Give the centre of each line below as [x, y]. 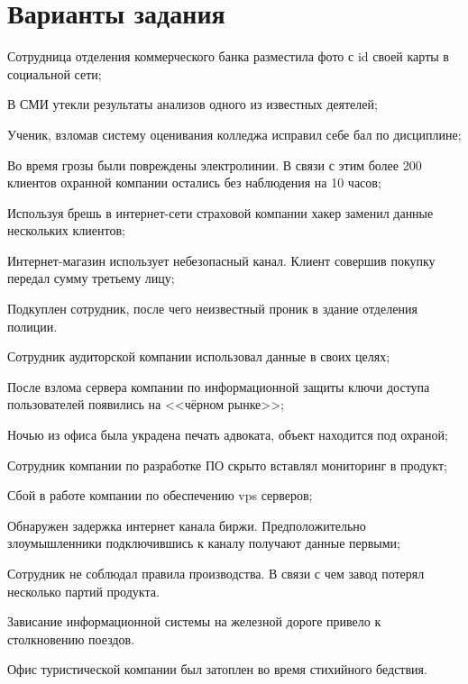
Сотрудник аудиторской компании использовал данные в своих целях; [199, 356]
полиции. [32, 326]
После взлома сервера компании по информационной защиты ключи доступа [219, 386]
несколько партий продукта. [83, 591]
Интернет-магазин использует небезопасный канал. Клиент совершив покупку [221, 260]
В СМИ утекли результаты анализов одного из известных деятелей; [193, 104]
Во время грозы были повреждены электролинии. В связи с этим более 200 [215, 164]
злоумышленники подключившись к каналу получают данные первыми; [204, 543]
